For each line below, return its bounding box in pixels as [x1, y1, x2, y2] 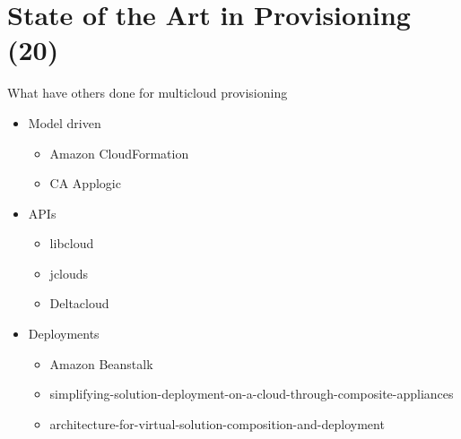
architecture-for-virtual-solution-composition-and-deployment [49, 414, 385, 433]
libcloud [49, 234, 94, 253]
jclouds [49, 263, 89, 282]
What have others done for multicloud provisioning [7, 83, 288, 102]
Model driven [28, 113, 101, 132]
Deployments [28, 324, 100, 343]
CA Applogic [49, 174, 121, 193]
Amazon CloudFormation [49, 143, 189, 162]
